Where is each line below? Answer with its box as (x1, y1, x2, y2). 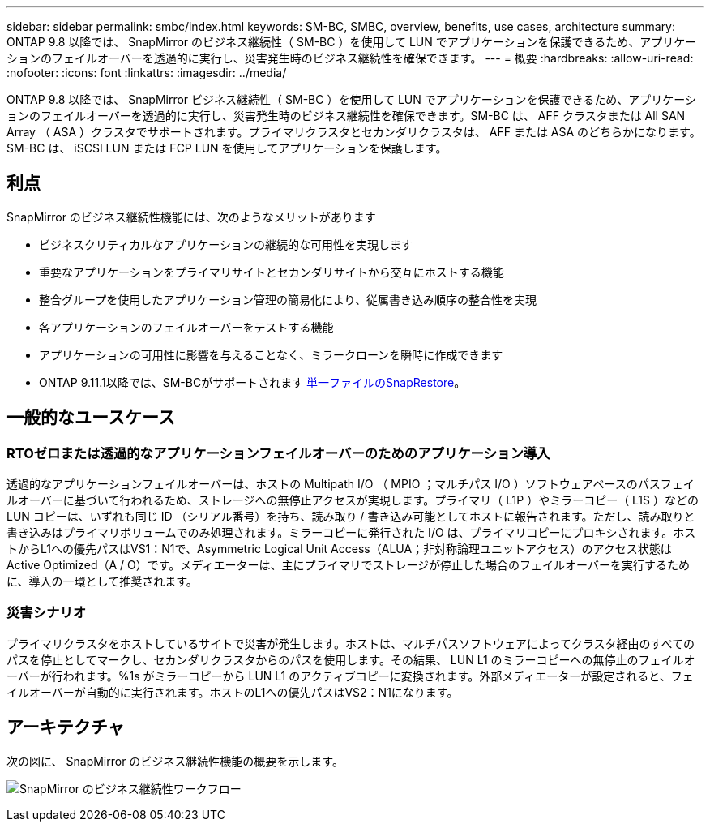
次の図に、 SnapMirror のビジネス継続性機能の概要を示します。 (6, 753, 344, 768)
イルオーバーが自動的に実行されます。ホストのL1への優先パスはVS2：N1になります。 (6, 684, 459, 699)
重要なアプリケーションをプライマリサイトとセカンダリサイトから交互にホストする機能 (39, 264, 504, 279)
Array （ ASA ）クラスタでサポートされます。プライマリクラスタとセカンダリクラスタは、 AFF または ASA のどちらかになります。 (6, 125, 701, 139)
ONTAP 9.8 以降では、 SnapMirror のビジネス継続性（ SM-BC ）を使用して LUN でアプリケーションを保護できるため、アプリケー (6, 35, 697, 49)
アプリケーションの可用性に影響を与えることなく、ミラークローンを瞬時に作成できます (39, 347, 503, 362)
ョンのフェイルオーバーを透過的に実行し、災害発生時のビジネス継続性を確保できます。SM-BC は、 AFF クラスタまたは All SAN (6, 109, 686, 122)
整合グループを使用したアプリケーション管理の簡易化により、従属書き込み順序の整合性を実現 (39, 292, 537, 307)
